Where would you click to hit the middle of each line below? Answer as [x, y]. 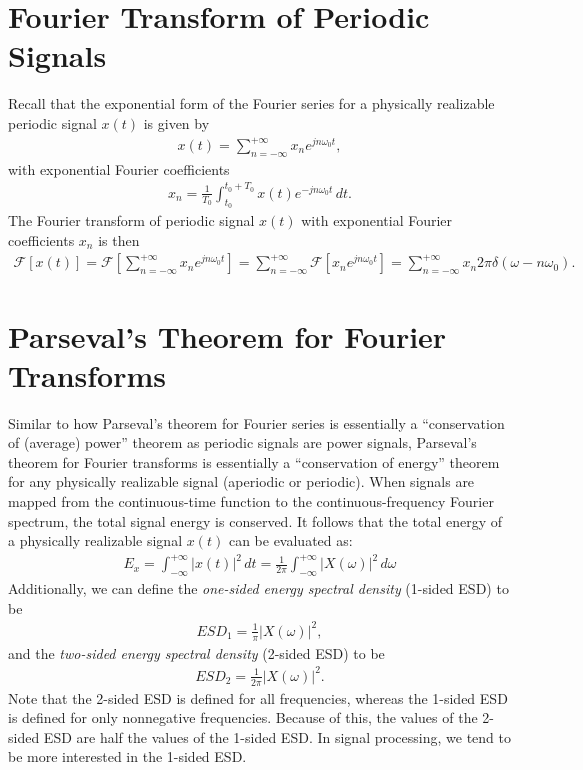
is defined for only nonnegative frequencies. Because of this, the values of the [243, 717]
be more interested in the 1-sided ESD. [127, 756]
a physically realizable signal [95, 540]
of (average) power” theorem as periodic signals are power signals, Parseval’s [242, 442]
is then [119, 239]
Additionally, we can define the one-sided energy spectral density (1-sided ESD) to [258, 588]
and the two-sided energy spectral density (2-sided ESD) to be [196, 652]
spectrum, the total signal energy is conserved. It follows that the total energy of [255, 520]
